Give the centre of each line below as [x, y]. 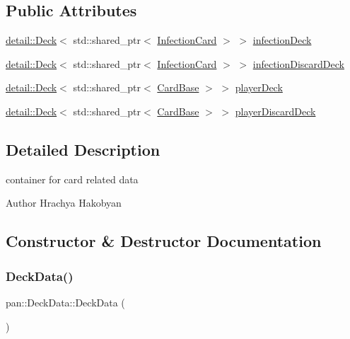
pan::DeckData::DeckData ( [65, 302]
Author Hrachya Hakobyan [64, 203]
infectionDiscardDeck [298, 63]
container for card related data [72, 179]
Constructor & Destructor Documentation [164, 241]
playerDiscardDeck [275, 111]
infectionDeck [282, 40]
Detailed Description [83, 149]
